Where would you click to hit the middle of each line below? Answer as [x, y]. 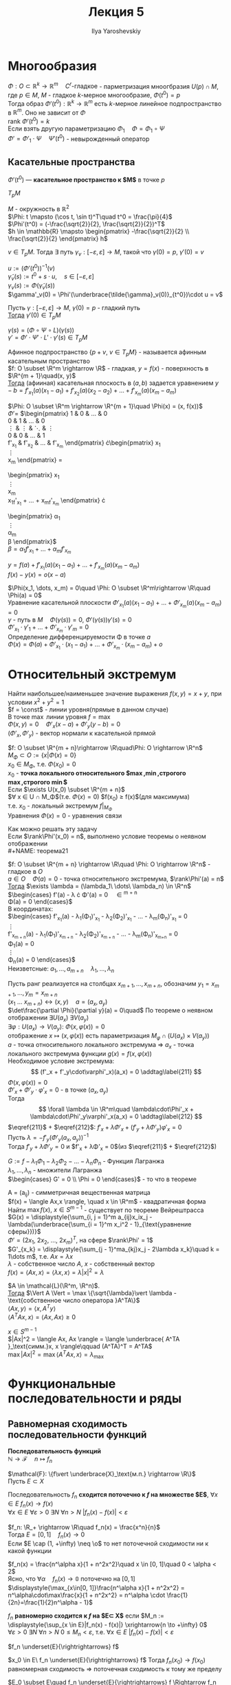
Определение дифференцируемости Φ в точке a [79, 637]
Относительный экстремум [92, 675]
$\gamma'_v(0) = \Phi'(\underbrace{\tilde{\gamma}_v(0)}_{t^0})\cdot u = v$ [115, 294]
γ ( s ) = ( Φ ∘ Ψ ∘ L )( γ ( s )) [41, 330]
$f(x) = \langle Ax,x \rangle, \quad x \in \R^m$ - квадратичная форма [107, 1201]
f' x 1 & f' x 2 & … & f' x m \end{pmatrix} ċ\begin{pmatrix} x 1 [84, 444]
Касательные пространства [71, 162]
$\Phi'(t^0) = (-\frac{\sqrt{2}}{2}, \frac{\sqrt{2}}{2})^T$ [87, 224]
